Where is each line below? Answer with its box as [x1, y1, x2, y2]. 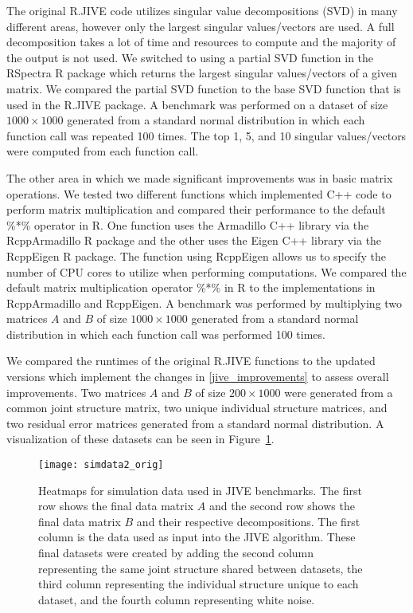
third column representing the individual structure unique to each [38, 576, 359, 592]
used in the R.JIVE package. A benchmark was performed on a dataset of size [6, 96, 388, 112]
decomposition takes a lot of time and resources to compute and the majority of [6, 33, 396, 50]
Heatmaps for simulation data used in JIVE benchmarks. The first [38, 481, 362, 498]
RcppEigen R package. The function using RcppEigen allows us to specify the [6, 247, 386, 264]
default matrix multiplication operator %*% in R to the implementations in [6, 279, 376, 296]
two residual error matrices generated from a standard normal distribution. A [6, 415, 384, 431]
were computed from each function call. [6, 143, 199, 159]
